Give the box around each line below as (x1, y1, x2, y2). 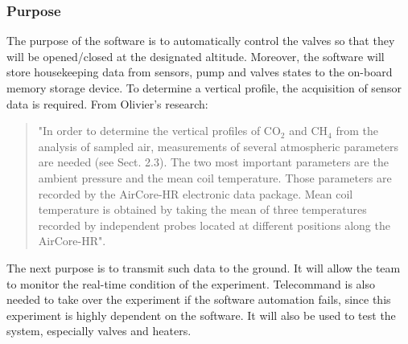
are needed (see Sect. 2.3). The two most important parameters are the (38, 154, 389, 170)
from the (336, 122, 378, 139)
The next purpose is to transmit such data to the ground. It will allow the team (6, 259, 401, 276)
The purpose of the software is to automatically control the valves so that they (6, 32, 395, 49)
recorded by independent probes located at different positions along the (38, 216, 390, 233)
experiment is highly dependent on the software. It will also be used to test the (6, 306, 396, 323)
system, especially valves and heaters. (6, 322, 192, 339)
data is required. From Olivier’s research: (6, 95, 208, 112)
